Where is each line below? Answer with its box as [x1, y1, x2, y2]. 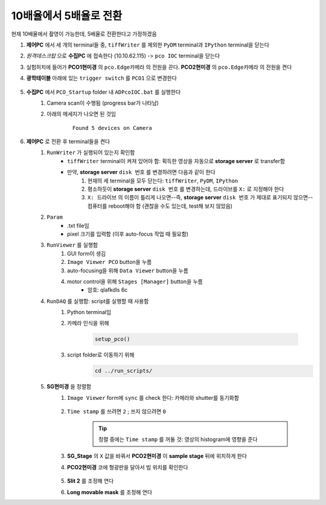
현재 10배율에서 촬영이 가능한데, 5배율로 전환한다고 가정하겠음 [11, 30, 157, 37]
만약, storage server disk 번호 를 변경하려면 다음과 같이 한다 [67, 169, 216, 176]
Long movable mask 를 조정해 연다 [67, 488, 153, 495]
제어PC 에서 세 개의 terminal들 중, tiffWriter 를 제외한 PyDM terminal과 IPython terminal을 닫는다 [26, 41, 270, 48]
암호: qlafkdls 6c [88, 286, 128, 294]
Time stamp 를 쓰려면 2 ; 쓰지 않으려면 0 [67, 408, 166, 415]
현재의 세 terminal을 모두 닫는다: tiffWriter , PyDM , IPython [88, 177, 238, 184]
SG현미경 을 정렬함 [46, 383, 92, 390]
